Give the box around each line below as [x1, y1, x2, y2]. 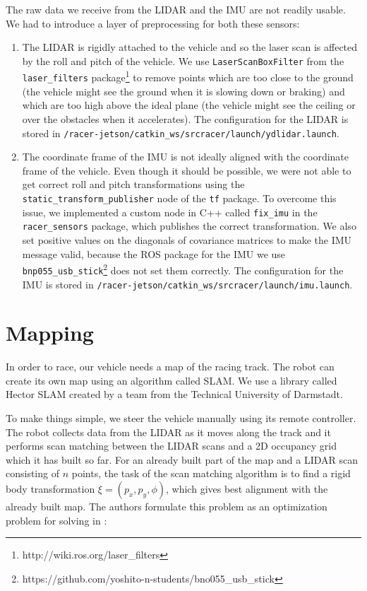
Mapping [6, 318, 94, 347]
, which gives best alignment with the [166, 481, 328, 496]
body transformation [6, 481, 95, 496]
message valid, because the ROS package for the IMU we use [22, 246, 286, 261]
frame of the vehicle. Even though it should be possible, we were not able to [22, 163, 351, 177]
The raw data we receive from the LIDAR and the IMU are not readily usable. [6, 2, 346, 16]
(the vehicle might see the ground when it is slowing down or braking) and [22, 83, 345, 98]
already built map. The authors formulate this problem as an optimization [6, 499, 327, 514]
